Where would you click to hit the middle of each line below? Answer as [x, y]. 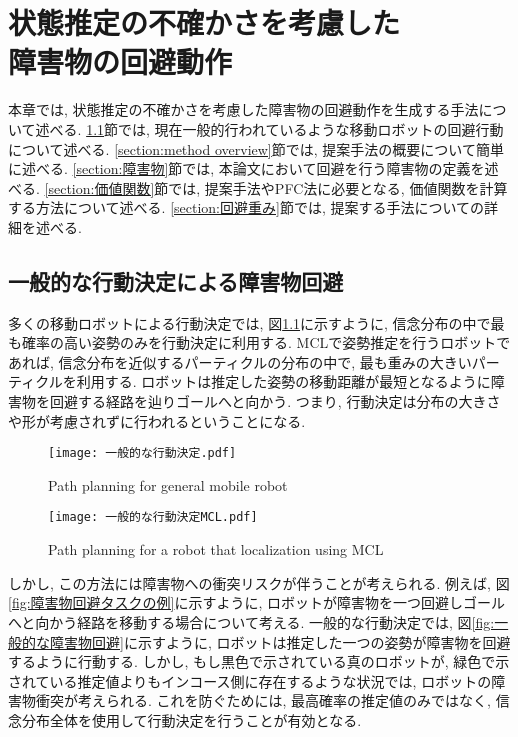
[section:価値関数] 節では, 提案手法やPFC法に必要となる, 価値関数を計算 [276, 187]
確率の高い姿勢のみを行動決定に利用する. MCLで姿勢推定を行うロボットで [266, 342]
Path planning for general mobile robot [168, 484]
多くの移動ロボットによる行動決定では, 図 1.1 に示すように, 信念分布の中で [249, 322]
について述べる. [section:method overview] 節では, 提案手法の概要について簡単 [256, 148]
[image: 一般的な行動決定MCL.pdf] [153, 517]
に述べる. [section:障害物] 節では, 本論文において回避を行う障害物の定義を [246, 168]
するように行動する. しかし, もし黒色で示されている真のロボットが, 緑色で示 [259, 661]
